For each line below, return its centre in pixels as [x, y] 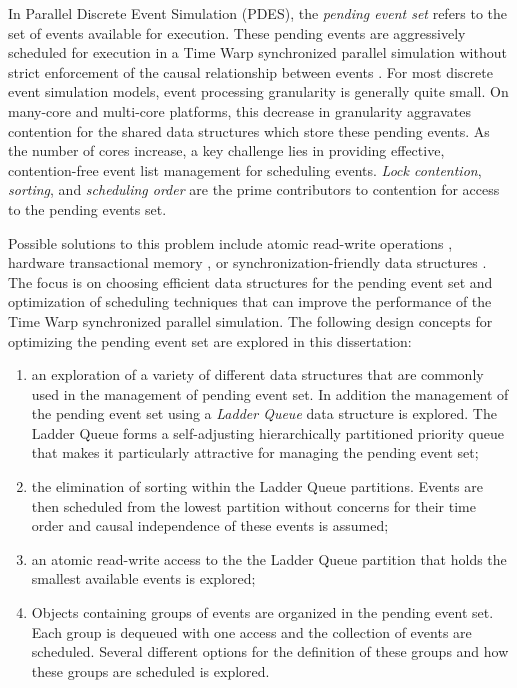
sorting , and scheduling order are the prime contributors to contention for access [254, 189]
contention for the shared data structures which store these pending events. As [249, 130]
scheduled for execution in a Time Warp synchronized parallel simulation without [257, 52]
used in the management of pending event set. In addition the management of [270, 393]
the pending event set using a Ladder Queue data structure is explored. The [264, 413]
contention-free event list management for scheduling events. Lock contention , [245, 169]
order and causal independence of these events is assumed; [210, 525]
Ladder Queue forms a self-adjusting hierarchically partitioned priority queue [267, 432]
